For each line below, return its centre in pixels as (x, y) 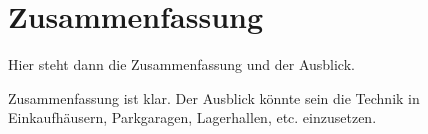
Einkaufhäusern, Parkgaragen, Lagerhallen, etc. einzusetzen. (192, 117)
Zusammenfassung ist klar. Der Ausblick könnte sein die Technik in (214, 97)
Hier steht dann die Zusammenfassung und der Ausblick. (181, 64)
